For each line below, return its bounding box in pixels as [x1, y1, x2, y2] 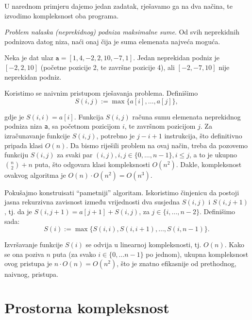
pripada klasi [4, 140, 43, 150]
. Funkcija [74, 111, 104, 121]
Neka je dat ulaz [4, 52, 53, 63]
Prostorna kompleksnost [4, 298, 169, 318]
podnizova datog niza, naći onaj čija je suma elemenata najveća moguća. [4, 36, 220, 46]
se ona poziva [4, 249, 44, 259]
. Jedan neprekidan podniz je [133, 52, 219, 63]
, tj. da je [4, 206, 32, 216]
